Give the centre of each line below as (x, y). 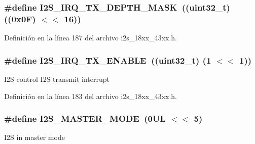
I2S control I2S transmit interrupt (57, 79)
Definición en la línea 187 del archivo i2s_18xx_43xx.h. (90, 38)
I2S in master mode (34, 137)
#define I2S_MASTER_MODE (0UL (85, 118)
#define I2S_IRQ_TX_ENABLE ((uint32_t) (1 (108, 60)
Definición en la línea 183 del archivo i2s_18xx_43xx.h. (90, 96)
